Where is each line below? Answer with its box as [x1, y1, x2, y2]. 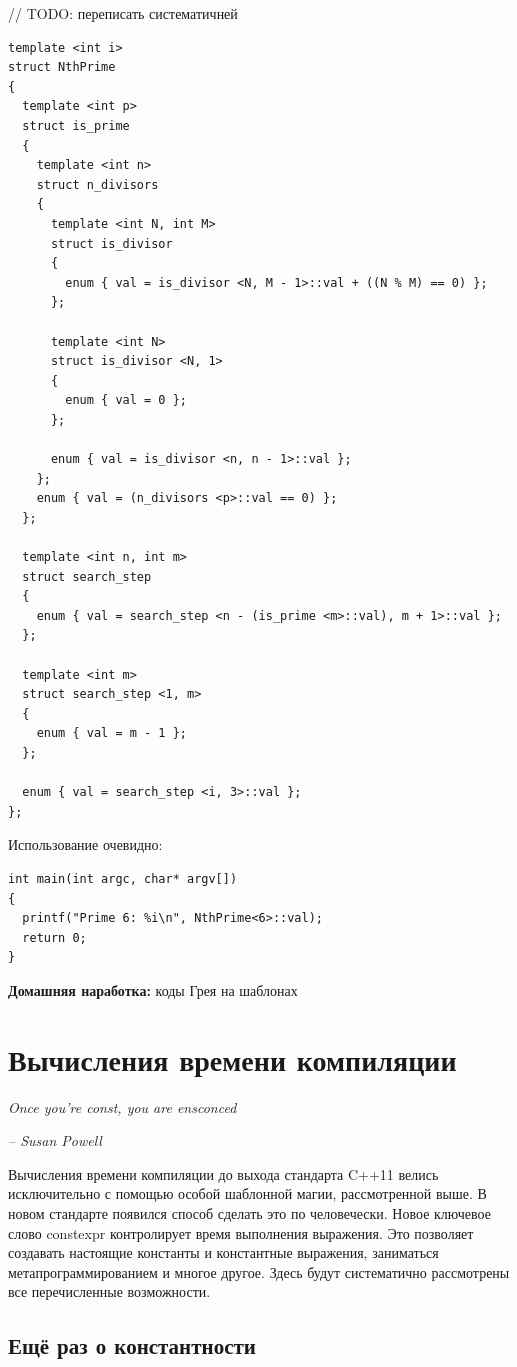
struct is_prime [22, 118, 130, 133]
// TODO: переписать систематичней [8, 3, 238, 23]
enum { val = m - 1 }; [36, 726, 187, 741]
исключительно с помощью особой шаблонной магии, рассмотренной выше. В [8, 1183, 487, 1204]
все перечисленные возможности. [8, 1281, 211, 1302]
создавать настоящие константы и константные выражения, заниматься [8, 1242, 439, 1263]
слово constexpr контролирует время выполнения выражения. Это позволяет [8, 1222, 474, 1243]
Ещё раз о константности [8, 1330, 256, 1361]
